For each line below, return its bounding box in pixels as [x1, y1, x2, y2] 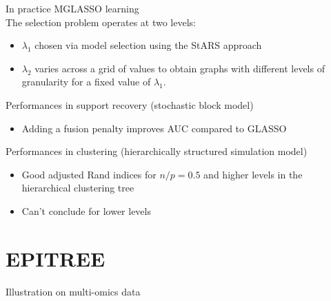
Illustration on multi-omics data [6, 284, 141, 298]
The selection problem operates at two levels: [6, 14, 196, 29]
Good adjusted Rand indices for [21, 167, 157, 181]
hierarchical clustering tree [21, 180, 134, 195]
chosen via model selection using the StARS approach [34, 38, 262, 52]
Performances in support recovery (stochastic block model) [6, 97, 254, 112]
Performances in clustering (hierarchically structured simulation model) [6, 144, 308, 158]
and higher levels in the [203, 167, 303, 181]
